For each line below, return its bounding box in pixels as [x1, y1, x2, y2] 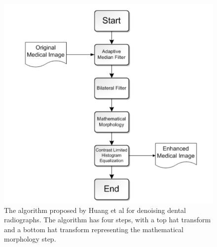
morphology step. [4, 234, 56, 244]
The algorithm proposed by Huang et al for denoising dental [4, 205, 186, 215]
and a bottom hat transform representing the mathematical [4, 224, 183, 234]
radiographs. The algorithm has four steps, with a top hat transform [4, 214, 211, 225]
